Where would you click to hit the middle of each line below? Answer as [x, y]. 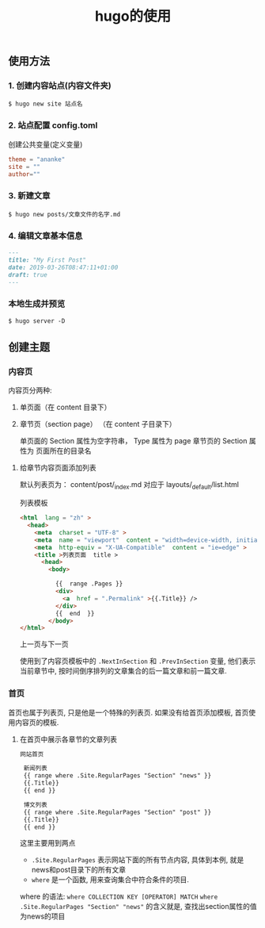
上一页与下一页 [44, 644]
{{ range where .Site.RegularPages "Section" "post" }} [117, 812]
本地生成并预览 [37, 304]
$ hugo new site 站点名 [45, 104]
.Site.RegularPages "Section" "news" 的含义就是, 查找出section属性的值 [138, 907]
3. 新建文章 [29, 196]
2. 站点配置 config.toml [53, 125]
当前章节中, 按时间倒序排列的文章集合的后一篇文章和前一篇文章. [123, 671]
